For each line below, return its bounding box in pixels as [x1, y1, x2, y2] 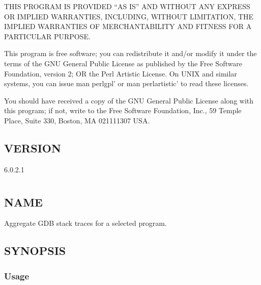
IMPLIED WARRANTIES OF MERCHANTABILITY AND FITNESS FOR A [4, 21, 252, 32]
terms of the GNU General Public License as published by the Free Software [4, 58, 242, 68]
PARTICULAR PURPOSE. [4, 31, 91, 41]
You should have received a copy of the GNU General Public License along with [4, 95, 254, 106]
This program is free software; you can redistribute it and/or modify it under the [4, 48, 257, 59]
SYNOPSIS [4, 243, 66, 258]
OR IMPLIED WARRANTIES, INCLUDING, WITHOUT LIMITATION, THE [4, 11, 254, 21]
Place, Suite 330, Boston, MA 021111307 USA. [4, 115, 150, 125]
